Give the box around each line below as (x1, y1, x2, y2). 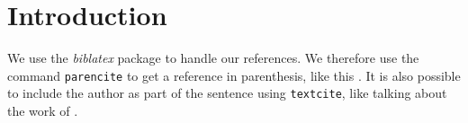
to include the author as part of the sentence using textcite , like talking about (7, 83, 447, 102)
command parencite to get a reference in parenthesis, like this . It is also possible (7, 66, 461, 84)
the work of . (7, 101, 78, 120)
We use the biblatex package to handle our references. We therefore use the (7, 48, 419, 67)
